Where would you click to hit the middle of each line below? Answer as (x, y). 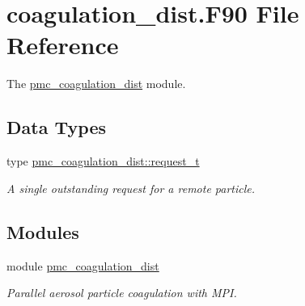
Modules (43, 231)
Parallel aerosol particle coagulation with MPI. (122, 293)
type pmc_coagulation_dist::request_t (103, 161)
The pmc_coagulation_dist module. (96, 84)
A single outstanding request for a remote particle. (131, 188)
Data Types (56, 127)
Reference (63, 45)
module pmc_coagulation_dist (83, 265)
